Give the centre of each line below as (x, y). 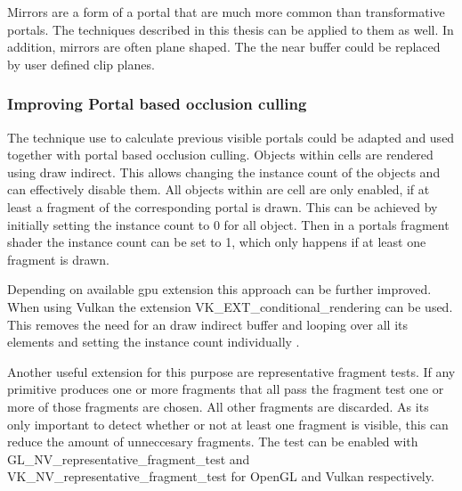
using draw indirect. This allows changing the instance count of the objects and (224, 172)
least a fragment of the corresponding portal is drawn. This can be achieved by (223, 206)
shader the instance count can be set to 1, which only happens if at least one (217, 242)
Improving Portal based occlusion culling (157, 104)
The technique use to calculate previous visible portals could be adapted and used (231, 137)
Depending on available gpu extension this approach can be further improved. (219, 289)
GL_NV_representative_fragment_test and (129, 458)
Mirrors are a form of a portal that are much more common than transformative (226, 12)
